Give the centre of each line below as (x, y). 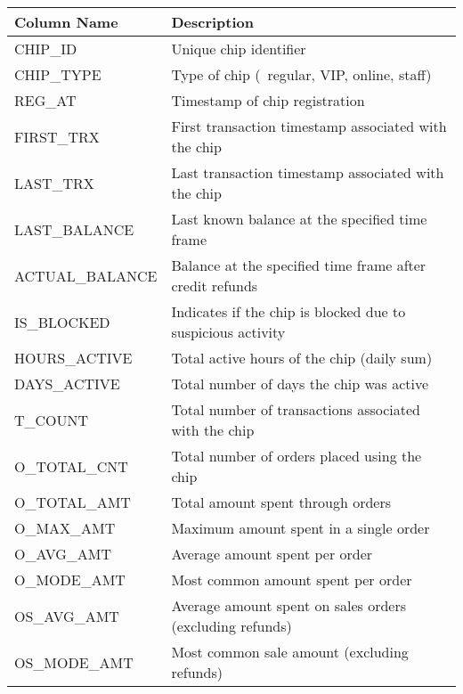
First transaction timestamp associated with (309, 126)
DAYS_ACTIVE (67, 384)
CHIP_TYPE (58, 74)
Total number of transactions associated (296, 409)
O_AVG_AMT (63, 554)
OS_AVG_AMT (67, 616)
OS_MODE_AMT (74, 662)
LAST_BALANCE (74, 229)
